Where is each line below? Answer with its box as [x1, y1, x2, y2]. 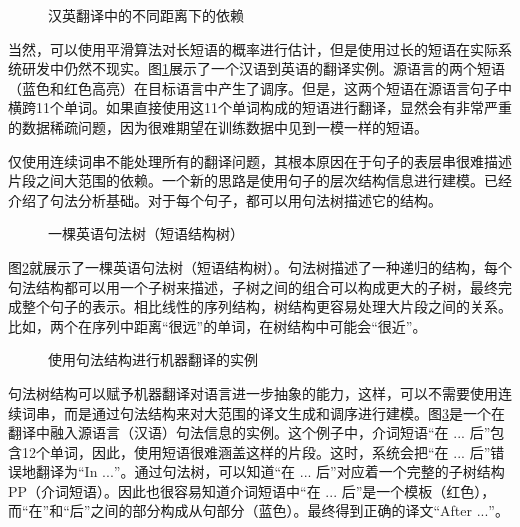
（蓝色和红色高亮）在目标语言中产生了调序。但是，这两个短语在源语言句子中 [8, 77, 512, 98]
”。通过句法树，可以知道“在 [113, 461, 296, 482]
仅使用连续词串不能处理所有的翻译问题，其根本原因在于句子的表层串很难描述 [8, 150, 512, 171]
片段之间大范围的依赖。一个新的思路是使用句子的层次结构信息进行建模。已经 [8, 170, 512, 191]
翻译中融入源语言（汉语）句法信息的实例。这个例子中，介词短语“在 [8, 422, 449, 443]
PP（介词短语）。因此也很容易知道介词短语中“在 [8, 480, 321, 501]
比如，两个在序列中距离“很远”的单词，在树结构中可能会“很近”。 [8, 315, 427, 336]
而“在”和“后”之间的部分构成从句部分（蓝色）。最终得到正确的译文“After [8, 500, 472, 521]
